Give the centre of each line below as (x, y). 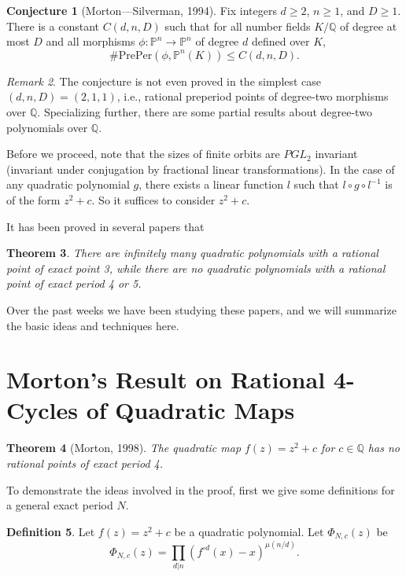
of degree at (369, 26)
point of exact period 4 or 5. (74, 283)
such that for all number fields (238, 26)
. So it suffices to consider (153, 199)
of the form (33, 199)
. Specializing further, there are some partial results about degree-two (205, 111)
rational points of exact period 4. (85, 463)
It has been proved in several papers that (105, 226)
